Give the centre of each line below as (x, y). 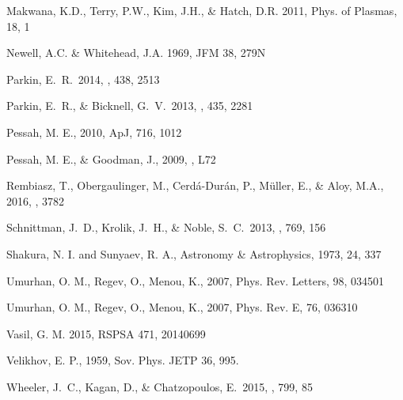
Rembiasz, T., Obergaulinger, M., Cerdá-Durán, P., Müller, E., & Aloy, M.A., (195, 185)
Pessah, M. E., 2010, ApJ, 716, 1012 (94, 132)
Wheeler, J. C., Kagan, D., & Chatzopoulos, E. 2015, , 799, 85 (160, 386)
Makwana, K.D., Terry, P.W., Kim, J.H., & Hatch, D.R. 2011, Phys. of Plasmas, (202, 10)
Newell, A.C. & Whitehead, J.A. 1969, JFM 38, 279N (136, 53)
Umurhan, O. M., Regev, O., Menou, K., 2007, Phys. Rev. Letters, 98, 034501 (196, 280)
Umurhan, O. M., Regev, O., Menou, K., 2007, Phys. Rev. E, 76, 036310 (182, 307)
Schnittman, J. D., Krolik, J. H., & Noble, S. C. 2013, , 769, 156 (166, 227)
